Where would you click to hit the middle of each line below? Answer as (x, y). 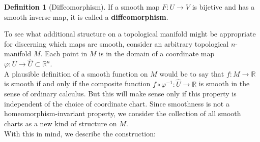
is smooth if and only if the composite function (77, 83)
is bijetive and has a (223, 7)
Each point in (66, 54)
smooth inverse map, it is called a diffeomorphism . (86, 16)
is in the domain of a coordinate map (157, 54)
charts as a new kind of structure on (61, 123)
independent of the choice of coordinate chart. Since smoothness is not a (117, 103)
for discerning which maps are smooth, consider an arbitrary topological (117, 43)
